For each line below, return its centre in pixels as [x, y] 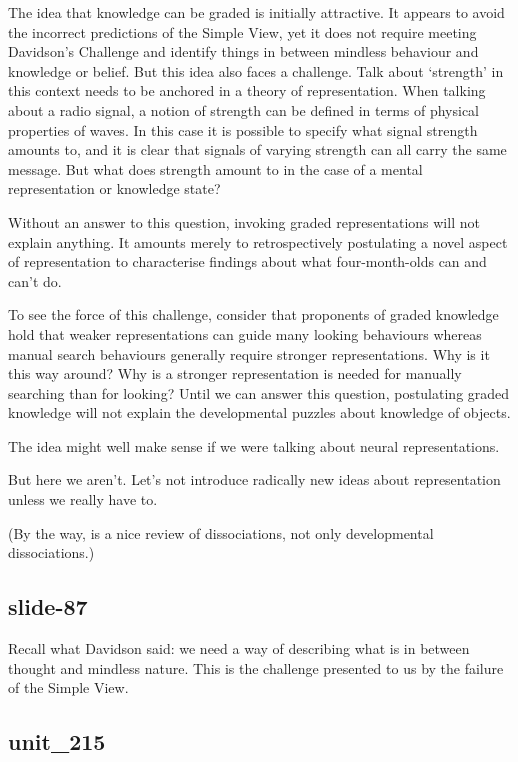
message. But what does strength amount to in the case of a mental [215, 168]
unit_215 [57, 741]
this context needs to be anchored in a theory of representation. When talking [247, 90]
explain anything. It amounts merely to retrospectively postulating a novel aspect [258, 241]
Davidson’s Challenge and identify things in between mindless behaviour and [243, 51]
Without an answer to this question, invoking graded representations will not [244, 221]
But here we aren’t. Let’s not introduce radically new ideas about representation [254, 479]
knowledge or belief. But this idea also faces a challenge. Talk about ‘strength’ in [256, 70]
